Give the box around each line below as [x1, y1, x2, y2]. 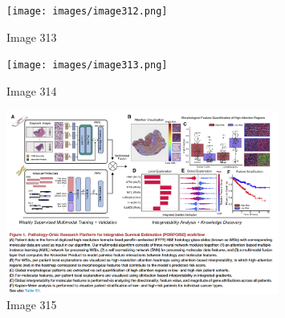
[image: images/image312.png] [6, 6, 168, 17]
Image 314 [6, 82, 57, 99]
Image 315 [6, 296, 57, 313]
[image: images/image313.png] [6, 59, 168, 71]
